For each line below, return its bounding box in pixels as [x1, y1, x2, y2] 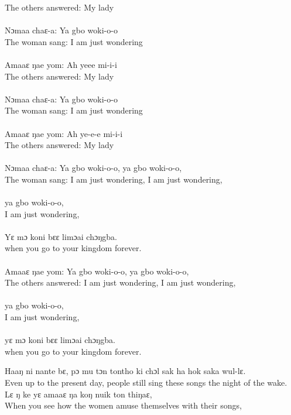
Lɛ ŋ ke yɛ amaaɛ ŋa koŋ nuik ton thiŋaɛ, [5, 387, 152, 400]
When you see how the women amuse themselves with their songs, [5, 399, 242, 411]
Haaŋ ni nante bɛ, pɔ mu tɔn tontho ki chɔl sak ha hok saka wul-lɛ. [5, 365, 246, 377]
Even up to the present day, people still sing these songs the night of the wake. [5, 376, 287, 388]
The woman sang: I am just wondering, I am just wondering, [5, 173, 222, 185]
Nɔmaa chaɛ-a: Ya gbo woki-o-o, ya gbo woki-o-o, [5, 162, 182, 174]
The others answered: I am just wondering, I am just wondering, [5, 276, 236, 289]
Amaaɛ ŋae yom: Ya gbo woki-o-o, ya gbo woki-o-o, [5, 265, 189, 277]
